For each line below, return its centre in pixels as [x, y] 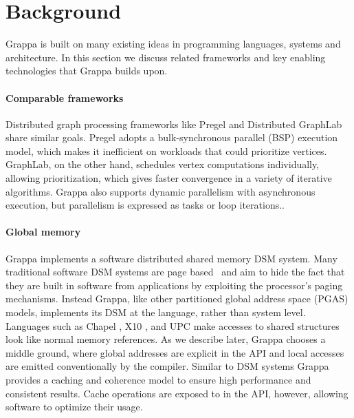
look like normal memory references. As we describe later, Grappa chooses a [166, 339]
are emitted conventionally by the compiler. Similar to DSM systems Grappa [167, 366]
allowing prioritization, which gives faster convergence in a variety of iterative [169, 178]
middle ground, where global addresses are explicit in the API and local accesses [175, 352]
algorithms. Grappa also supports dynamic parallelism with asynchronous [161, 191]
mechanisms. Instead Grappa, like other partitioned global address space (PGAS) [177, 299]
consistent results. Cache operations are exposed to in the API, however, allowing [177, 393]
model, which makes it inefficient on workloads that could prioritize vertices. [166, 150]
